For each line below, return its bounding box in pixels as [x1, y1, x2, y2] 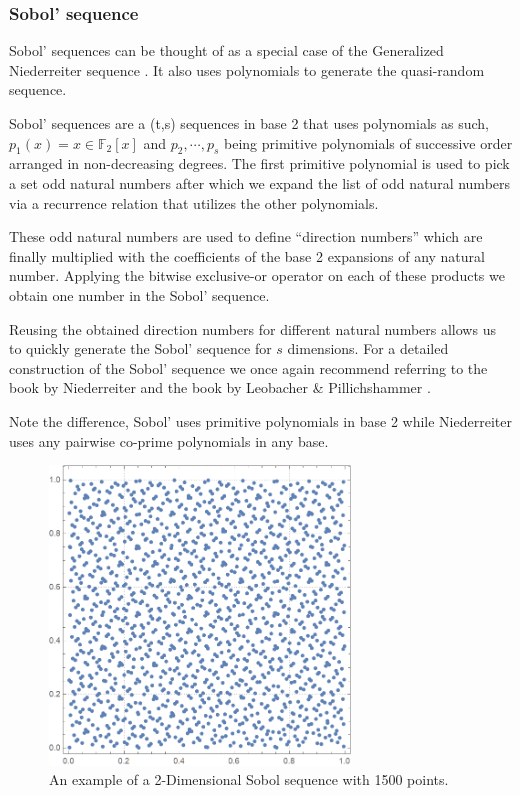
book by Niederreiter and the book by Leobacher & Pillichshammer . [9, 377, 431, 398]
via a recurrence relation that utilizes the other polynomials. [9, 192, 379, 213]
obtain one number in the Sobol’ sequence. [9, 284, 270, 305]
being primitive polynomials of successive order [223, 132, 513, 153]
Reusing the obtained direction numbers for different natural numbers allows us [9, 318, 496, 339]
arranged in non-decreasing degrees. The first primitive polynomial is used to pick [9, 153, 510, 174]
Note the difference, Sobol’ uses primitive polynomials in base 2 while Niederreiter [9, 410, 512, 431]
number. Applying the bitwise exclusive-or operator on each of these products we [9, 265, 505, 286]
